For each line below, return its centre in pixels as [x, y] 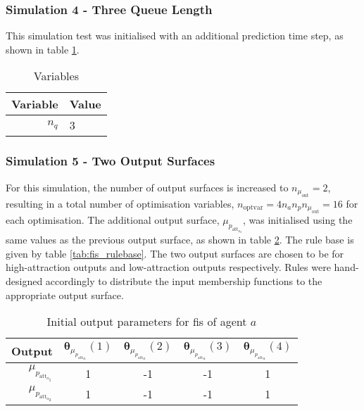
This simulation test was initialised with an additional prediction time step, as [175, 36]
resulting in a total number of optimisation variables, [120, 204]
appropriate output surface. [65, 295]
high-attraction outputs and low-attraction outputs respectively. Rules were [168, 267]
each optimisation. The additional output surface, [113, 220]
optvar [253, 208]
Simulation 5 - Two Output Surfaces [111, 161]
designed [24, 280]
